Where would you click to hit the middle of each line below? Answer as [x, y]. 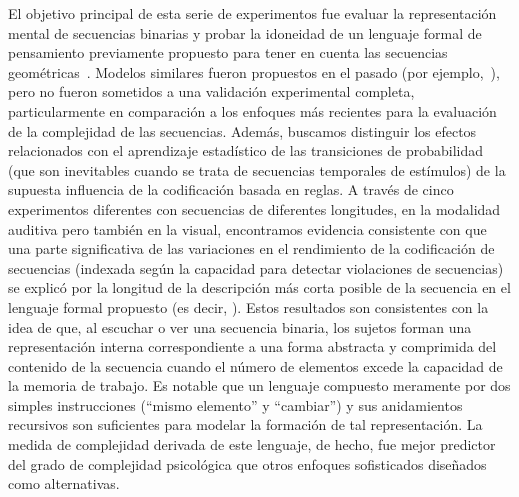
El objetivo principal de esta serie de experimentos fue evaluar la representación [252, 13]
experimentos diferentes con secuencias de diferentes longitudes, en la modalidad [254, 208]
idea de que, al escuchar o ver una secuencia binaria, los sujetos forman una [240, 326]
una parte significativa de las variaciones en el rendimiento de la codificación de [251, 248]
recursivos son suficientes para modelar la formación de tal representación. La [245, 424]
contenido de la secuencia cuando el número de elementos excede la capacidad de [255, 365]
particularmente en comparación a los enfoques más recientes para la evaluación [252, 110]
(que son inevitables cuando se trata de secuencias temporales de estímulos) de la [257, 169]
